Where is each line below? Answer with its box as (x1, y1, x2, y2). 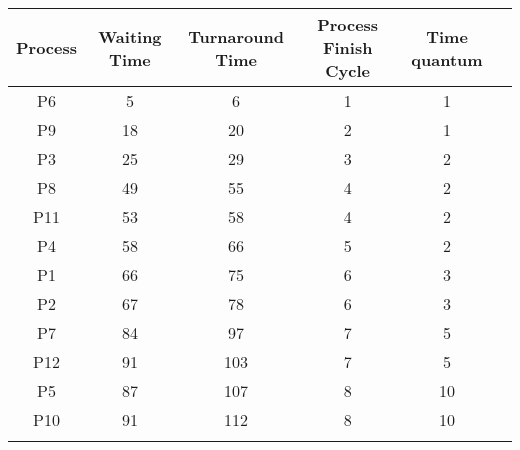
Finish (322, 36, 373, 59)
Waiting (98, 24, 162, 48)
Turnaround (188, 24, 284, 48)
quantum (411, 47, 483, 71)
